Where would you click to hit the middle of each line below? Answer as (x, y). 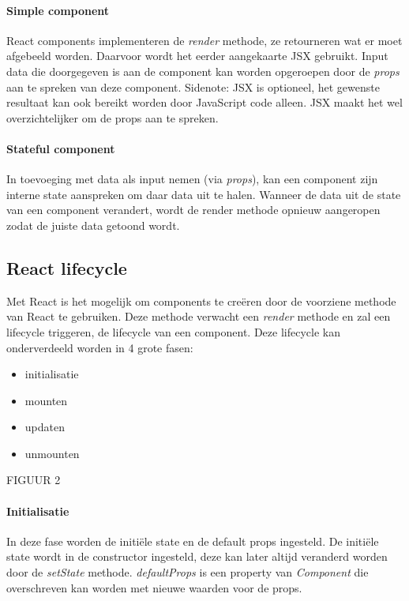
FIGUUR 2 (34, 480)
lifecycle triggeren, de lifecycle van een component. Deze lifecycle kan (173, 331)
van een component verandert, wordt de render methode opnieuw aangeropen (193, 210)
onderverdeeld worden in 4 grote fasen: (100, 347)
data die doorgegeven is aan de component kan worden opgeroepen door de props (203, 71)
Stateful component (61, 148)
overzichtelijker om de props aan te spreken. (113, 117)
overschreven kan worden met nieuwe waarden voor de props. (154, 587)
